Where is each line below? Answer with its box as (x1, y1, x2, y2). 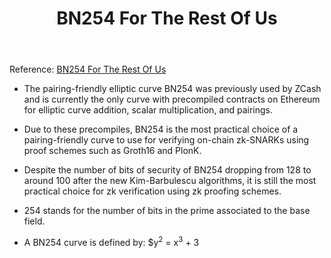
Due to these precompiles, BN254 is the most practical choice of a (23, 123, 299, 136)
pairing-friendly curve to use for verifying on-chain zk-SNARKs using (23, 134, 310, 146)
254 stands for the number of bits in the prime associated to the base (23, 205, 311, 217)
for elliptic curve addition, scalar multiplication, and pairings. (23, 104, 274, 116)
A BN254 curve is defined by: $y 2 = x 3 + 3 (23, 235, 200, 248)
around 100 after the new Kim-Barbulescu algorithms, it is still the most (23, 175, 317, 187)
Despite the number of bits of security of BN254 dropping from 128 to (23, 164, 312, 176)
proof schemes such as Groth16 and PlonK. (23, 145, 202, 157)
